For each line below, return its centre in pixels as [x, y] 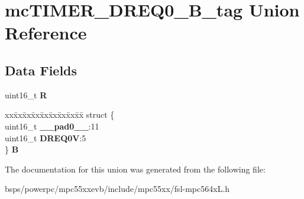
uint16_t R [26, 94]
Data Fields [41, 70]
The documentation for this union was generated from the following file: [135, 169]
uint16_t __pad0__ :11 [52, 126]
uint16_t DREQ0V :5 [46, 137]
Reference [46, 33]
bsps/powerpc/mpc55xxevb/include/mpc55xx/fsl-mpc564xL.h [117, 189]
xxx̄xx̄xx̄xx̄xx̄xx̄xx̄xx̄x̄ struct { [60, 115]
